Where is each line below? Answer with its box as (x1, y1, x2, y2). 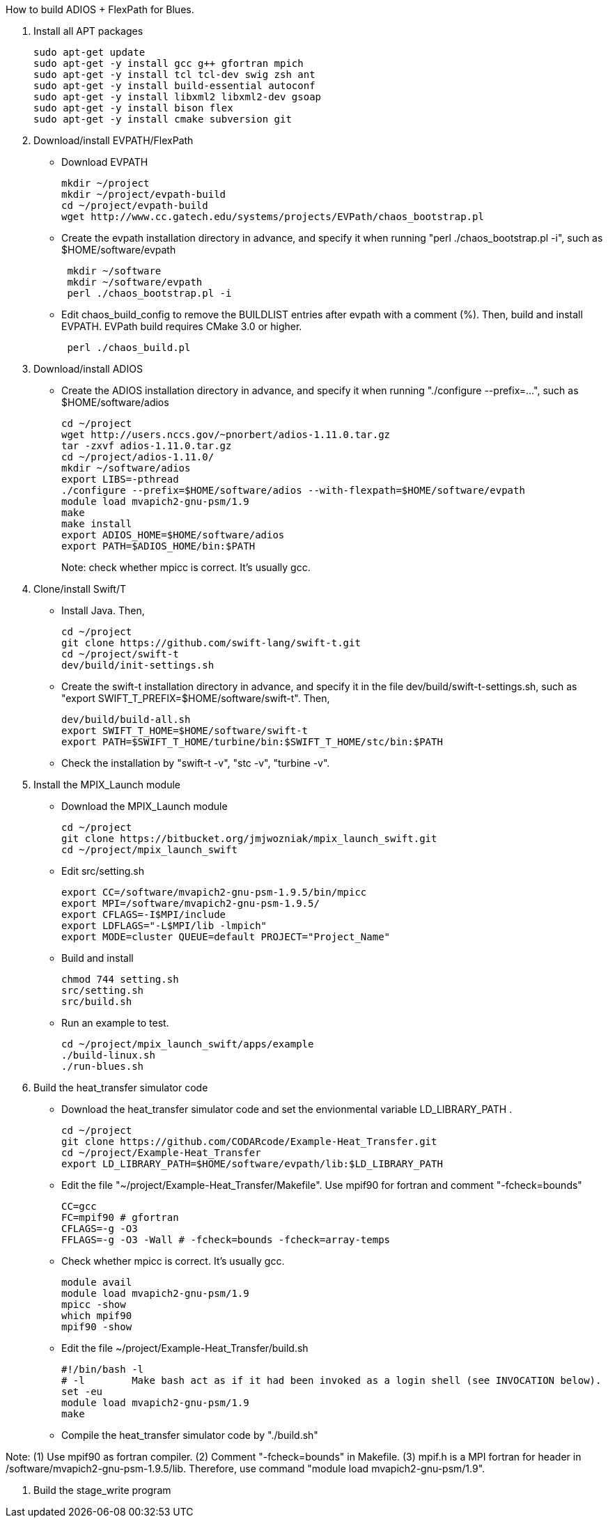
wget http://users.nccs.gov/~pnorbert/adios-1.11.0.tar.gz (61, 429, 391, 440)
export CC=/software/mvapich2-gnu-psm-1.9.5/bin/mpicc (61, 887, 367, 898)
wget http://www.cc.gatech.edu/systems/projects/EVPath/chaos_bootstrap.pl (61, 211, 484, 222)
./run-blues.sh (61, 1061, 144, 1072)
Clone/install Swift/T (33, 583, 126, 595)
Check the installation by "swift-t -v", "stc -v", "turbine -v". (61, 757, 330, 769)
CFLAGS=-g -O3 (61, 1223, 138, 1234)
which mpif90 (61, 1310, 132, 1321)
